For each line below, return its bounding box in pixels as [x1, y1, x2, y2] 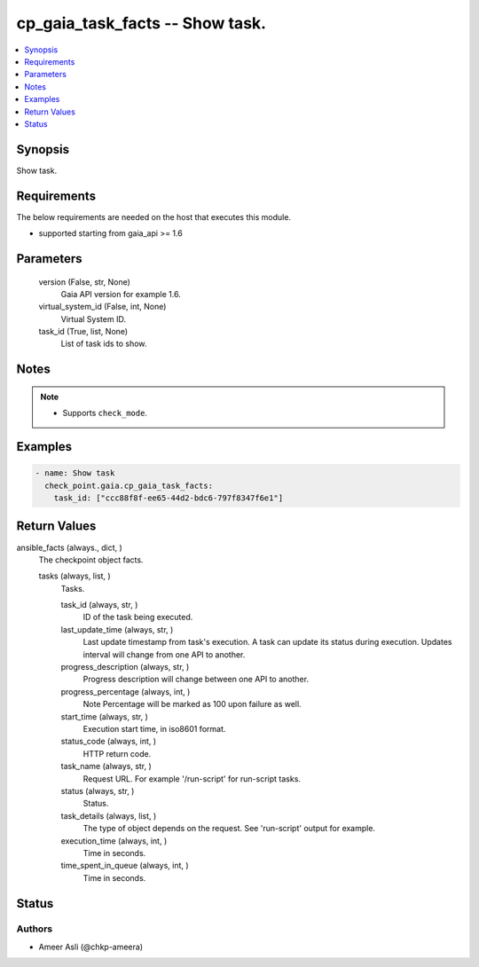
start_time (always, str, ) [60, 711, 148, 722]
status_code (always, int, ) [60, 736, 157, 747]
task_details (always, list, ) [60, 810, 157, 821]
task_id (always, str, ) [60, 600, 138, 610]
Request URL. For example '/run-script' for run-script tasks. [82, 773, 302, 784]
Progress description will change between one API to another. [82, 674, 310, 685]
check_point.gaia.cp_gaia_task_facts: [44, 480, 213, 491]
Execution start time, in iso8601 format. [82, 724, 226, 734]
